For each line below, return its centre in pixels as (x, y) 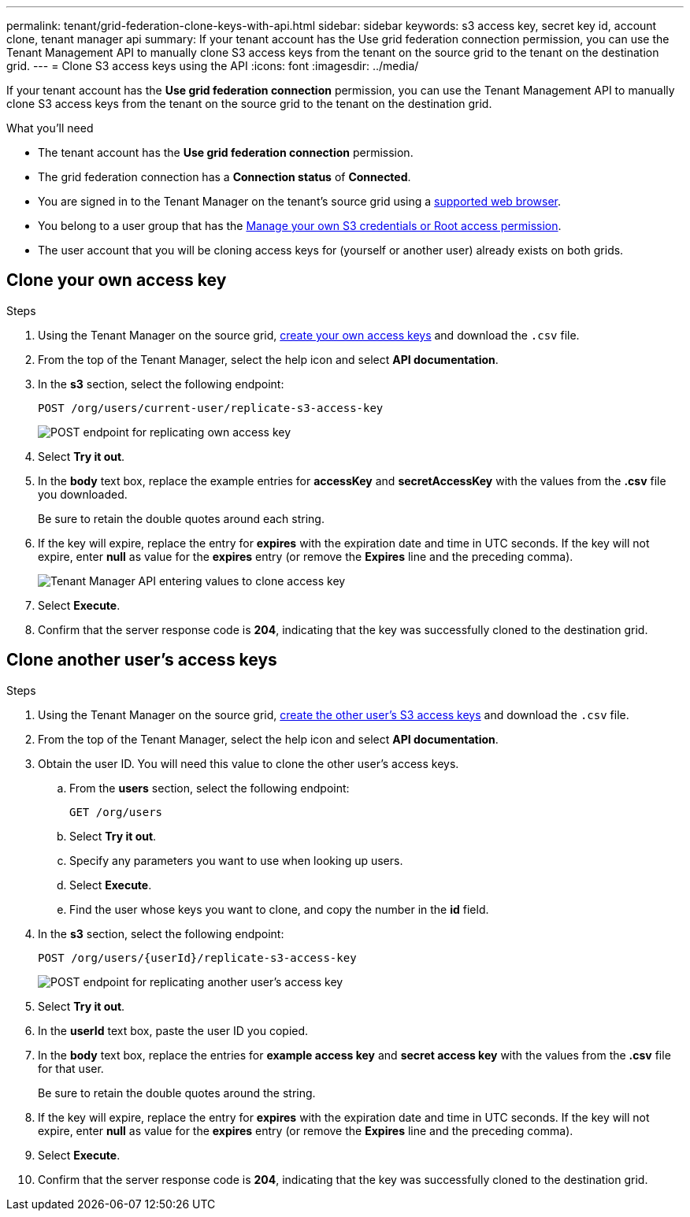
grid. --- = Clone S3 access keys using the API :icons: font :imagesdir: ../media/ (213, 66)
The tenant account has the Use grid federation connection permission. (226, 152)
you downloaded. (83, 494)
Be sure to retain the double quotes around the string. (177, 1093)
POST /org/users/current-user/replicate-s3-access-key (211, 408)
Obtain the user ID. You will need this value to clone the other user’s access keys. (249, 763)
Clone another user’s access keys (142, 660)
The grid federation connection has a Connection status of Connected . (224, 177)
